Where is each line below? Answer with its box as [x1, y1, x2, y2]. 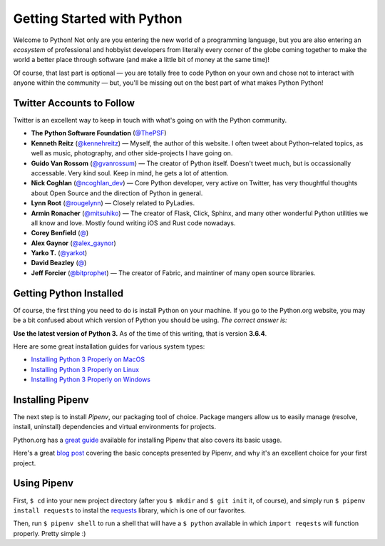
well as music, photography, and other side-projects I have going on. [31, 149, 233, 158]
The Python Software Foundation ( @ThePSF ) [31, 129, 167, 138]
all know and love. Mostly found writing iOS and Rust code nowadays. [31, 218, 236, 227]
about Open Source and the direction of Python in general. [31, 189, 203, 197]
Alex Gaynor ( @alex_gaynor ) [31, 239, 117, 247]
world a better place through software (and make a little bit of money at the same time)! [13, 56, 270, 64]
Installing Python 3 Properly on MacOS [31, 355, 145, 364]
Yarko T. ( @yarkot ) [31, 249, 88, 257]
